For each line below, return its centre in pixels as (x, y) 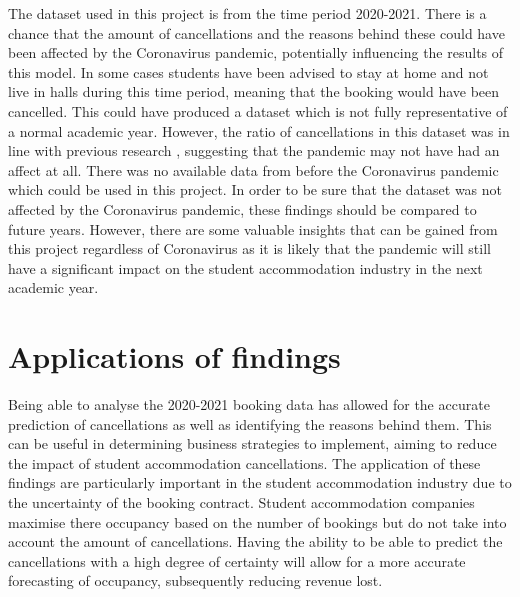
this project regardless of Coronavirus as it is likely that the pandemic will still (249, 248)
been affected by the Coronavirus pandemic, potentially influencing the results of (256, 52)
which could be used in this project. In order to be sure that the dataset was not (255, 189)
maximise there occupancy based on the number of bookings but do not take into (257, 521)
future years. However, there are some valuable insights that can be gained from (253, 228)
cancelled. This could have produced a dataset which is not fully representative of (258, 110)
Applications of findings (174, 356)
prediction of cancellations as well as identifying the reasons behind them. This (250, 423)
